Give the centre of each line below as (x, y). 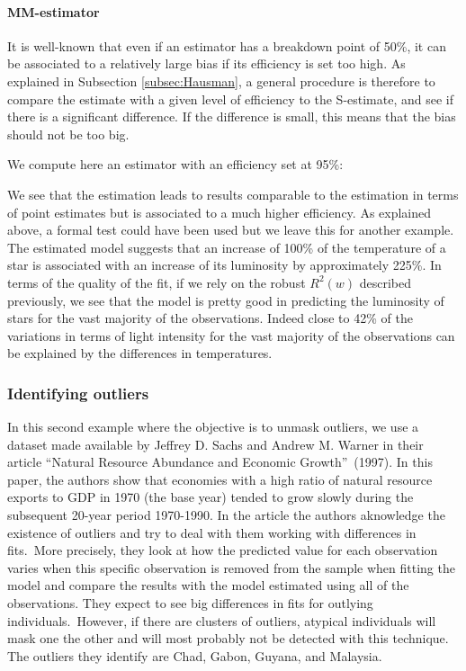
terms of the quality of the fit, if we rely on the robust (157, 282)
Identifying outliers (78, 393)
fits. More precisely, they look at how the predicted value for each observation (223, 550)
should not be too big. (68, 134)
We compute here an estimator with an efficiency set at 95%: (175, 164)
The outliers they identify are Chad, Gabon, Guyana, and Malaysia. (195, 655)
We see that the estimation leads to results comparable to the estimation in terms (233, 194)
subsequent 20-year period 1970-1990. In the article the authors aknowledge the (226, 515)
